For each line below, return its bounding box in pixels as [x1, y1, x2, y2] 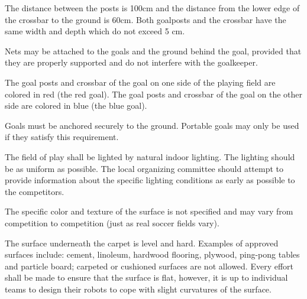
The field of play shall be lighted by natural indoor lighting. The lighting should [5, 150, 295, 162]
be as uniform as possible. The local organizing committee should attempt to [5, 162, 284, 174]
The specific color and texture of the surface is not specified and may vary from [5, 205, 293, 217]
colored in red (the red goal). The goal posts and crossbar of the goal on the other [5, 87, 302, 100]
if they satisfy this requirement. [5, 131, 119, 143]
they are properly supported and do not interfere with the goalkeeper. [5, 56, 258, 69]
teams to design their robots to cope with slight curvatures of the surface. [5, 282, 272, 295]
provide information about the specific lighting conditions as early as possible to [5, 174, 295, 186]
